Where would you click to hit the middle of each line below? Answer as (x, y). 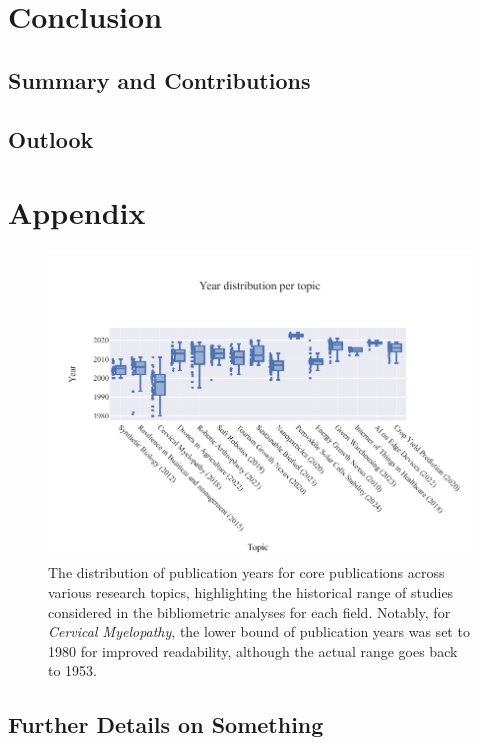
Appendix (77, 212)
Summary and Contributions (159, 79)
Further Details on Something (166, 724)
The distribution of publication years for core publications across (246, 572)
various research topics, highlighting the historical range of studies (251, 592)
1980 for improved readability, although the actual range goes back (253, 650)
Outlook (51, 138)
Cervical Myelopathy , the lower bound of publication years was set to (259, 631)
